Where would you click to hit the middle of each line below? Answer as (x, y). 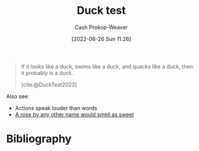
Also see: (18, 96)
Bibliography (39, 139)
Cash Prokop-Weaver (101, 27)
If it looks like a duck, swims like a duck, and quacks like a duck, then (107, 66)
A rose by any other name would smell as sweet (74, 114)
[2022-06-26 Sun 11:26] (101, 39)
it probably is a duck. (47, 72)
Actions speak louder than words (56, 108)
